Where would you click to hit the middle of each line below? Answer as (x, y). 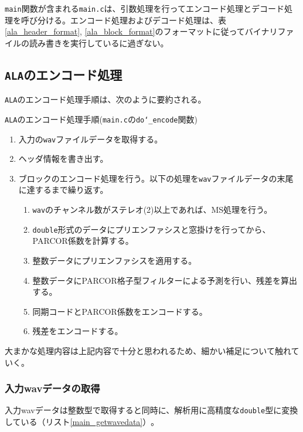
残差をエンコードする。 (78, 331)
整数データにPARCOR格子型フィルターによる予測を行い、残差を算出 (165, 280)
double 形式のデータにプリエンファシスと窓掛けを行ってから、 (151, 229)
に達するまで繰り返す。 (63, 190)
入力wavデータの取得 (52, 388)
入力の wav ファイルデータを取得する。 (91, 139)
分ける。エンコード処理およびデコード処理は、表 (132, 20)
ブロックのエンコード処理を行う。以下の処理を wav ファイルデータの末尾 (156, 178)
